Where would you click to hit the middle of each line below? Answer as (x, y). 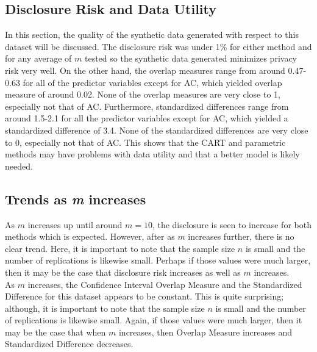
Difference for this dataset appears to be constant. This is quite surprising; (144, 296)
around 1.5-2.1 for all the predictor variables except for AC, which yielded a (147, 118)
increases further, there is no (241, 236)
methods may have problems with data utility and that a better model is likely (152, 154)
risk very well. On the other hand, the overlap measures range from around (145, 70)
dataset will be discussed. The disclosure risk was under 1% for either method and (158, 46)
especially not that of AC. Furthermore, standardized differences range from (147, 106)
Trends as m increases (76, 199)
